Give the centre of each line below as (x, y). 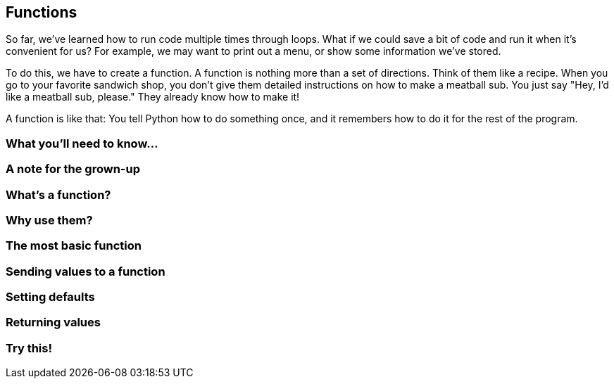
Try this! (29, 348)
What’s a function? (58, 194)
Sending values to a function (86, 271)
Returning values (53, 322)
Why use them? (49, 220)
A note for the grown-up (73, 169)
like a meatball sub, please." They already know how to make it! (153, 97)
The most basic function (74, 246)
